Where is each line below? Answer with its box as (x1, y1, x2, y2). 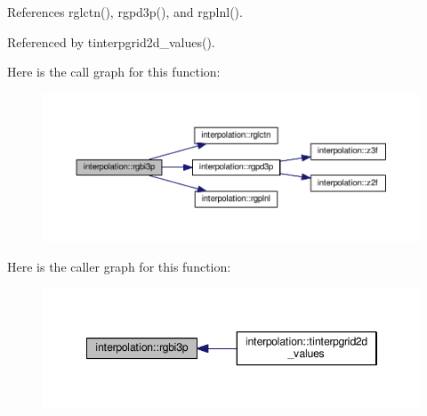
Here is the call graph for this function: (7, 62, 221, 81)
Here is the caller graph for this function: (7, 257, 231, 275)
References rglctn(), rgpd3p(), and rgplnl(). (7, 3, 243, 20)
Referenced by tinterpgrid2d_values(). (7, 32, 215, 51)
